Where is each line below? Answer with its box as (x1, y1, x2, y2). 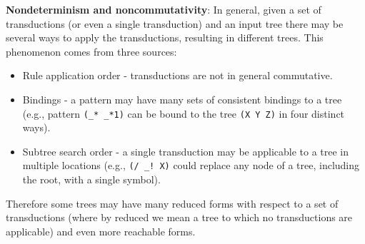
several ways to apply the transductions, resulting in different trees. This (6, 30, 324, 45)
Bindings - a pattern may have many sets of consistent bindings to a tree (22, 91, 342, 106)
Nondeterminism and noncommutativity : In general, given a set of (6, 2, 321, 16)
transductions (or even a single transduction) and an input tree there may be (6, 16, 344, 31)
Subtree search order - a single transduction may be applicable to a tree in (22, 143, 349, 158)
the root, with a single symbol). (22, 172, 161, 187)
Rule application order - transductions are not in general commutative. (22, 68, 333, 83)
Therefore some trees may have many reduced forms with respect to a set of (6, 195, 339, 210)
